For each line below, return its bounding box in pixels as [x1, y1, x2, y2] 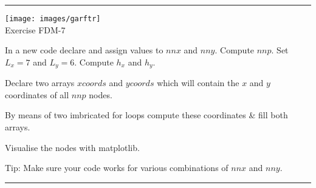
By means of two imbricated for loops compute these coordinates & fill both [5, 109, 288, 121]
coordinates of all [5, 88, 69, 101]
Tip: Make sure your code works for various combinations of [5, 161, 228, 174]
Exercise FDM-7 [5, 23, 66, 36]
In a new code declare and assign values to [5, 44, 163, 56]
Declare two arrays [5, 76, 75, 89]
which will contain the [157, 76, 239, 89]
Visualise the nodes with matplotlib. [5, 141, 140, 153]
